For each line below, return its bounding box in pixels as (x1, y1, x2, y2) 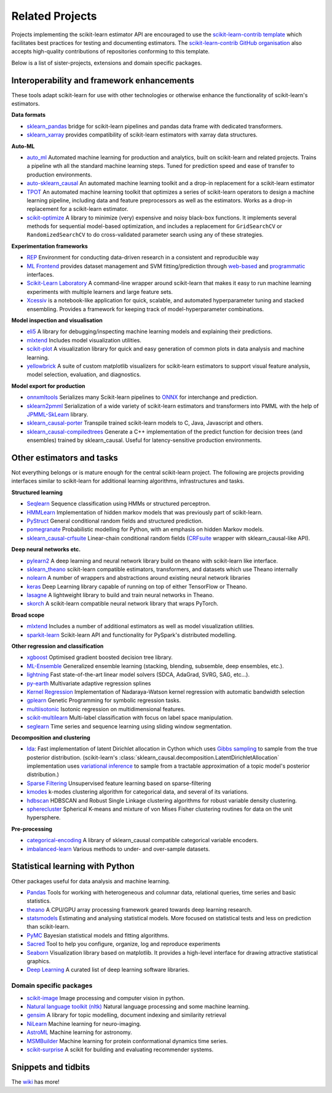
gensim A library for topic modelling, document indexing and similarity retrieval (26, 1011, 227, 1019)
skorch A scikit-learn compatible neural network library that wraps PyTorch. (26, 600, 218, 607)
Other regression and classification (11, 642, 104, 650)
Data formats (11, 111, 46, 119)
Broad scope (11, 611, 45, 618)
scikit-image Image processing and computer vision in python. (26, 994, 185, 1001)
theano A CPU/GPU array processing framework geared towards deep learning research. (26, 906, 252, 913)
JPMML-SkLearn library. (26, 411, 89, 418)
